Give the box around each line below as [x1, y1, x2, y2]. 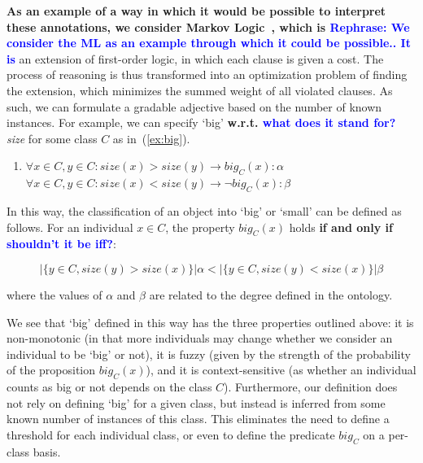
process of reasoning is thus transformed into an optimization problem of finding [7, 66, 408, 83]
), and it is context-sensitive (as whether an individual [146, 361, 416, 378]
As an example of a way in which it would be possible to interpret [7, 2, 386, 19]
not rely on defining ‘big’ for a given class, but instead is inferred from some [7, 394, 386, 411]
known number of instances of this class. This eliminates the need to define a [7, 410, 390, 427]
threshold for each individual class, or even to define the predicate [7, 426, 335, 443]
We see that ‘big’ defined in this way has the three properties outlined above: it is [7, 313, 414, 330]
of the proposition [7, 361, 96, 378]
